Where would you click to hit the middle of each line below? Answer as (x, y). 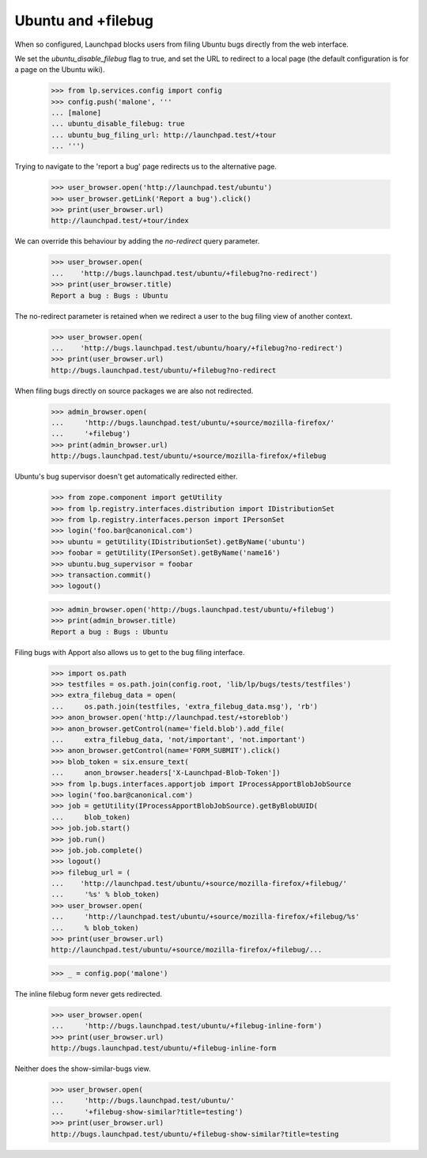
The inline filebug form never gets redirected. (88, 993)
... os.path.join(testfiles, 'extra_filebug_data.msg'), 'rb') (185, 706)
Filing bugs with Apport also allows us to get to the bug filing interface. (130, 652)
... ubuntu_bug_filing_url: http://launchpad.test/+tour (164, 135)
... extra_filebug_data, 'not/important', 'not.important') (178, 739)
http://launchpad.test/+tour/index (120, 221)
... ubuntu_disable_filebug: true (118, 124)
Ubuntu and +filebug (84, 21)
